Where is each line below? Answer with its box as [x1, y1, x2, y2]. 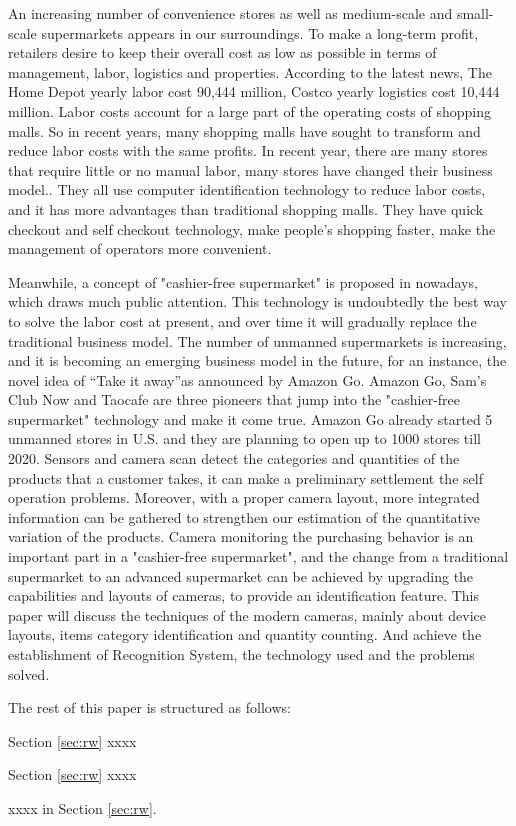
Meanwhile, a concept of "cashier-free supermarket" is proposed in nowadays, [8, 271, 478, 292]
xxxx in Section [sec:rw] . [8, 797, 157, 818]
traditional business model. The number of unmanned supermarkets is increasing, [8, 330, 507, 351]
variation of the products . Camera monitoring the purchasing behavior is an [8, 526, 474, 547]
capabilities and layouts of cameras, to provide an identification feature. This [8, 585, 480, 606]
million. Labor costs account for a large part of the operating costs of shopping [8, 100, 492, 121]
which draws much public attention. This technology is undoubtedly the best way [8, 291, 507, 312]
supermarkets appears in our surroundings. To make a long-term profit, [41, 22, 479, 43]
